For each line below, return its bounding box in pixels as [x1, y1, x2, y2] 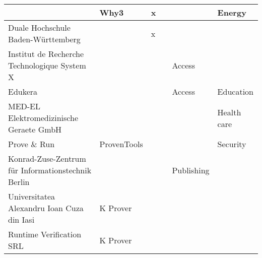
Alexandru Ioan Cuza [8, 202, 84, 214]
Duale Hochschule [8, 22, 71, 33]
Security [217, 138, 246, 150]
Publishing [172, 164, 210, 176]
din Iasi [8, 214, 35, 225]
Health [217, 106, 241, 118]
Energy [217, 7, 246, 18]
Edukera [8, 86, 38, 97]
